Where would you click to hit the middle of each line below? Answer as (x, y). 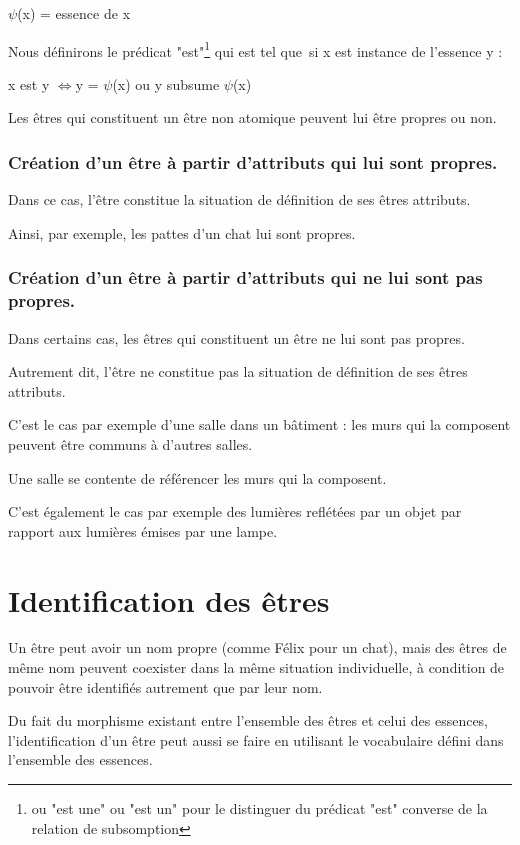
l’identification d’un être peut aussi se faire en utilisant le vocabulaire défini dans (256, 739)
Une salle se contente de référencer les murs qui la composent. (197, 477)
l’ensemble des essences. (80, 759)
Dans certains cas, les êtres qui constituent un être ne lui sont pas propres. (236, 337)
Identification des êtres (169, 599)
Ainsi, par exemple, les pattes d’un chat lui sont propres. (182, 232)
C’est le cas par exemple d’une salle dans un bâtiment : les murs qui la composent (259, 424)
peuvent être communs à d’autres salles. (130, 443)
